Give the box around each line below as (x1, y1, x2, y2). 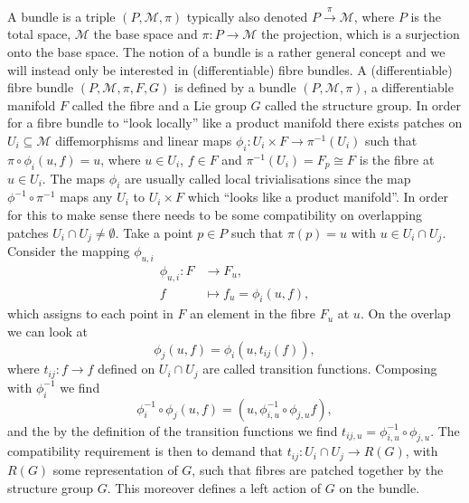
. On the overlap (360, 304, 451, 323)
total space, (7, 24, 71, 43)
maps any (60, 187, 113, 206)
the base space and (93, 24, 198, 43)
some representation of (52, 460, 178, 479)
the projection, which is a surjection (261, 24, 460, 43)
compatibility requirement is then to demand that (7, 441, 284, 460)
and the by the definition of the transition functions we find (7, 421, 338, 440)
